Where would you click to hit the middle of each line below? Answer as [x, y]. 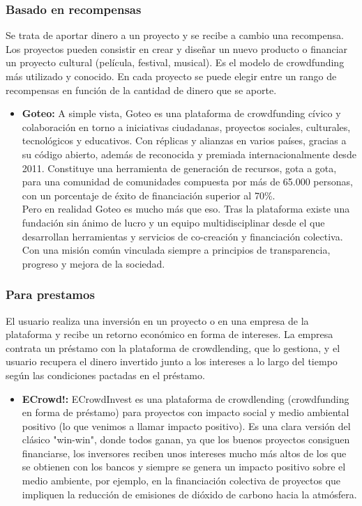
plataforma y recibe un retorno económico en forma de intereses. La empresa [169, 334]
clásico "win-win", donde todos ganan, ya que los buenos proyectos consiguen [186, 439]
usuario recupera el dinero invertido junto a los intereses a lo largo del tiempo [172, 361]
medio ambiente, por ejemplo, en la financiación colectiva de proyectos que [181, 481]
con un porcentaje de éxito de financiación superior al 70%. [149, 195]
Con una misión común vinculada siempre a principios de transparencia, [176, 250]
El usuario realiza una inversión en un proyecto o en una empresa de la [157, 320]
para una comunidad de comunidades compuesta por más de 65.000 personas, [187, 182]
